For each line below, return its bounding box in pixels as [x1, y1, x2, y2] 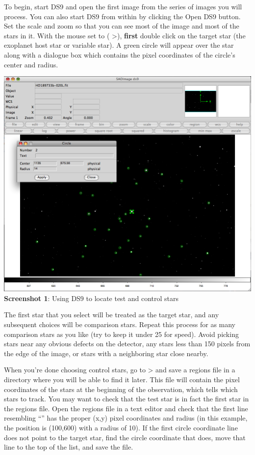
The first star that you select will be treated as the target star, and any [4, 309, 219, 320]
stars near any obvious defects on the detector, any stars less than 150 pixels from [4, 338, 251, 349]
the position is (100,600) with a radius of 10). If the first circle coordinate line [4, 423, 238, 432]
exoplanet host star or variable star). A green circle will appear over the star [4, 40, 234, 50]
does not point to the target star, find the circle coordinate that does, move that [4, 432, 246, 442]
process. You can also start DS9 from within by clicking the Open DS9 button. [4, 11, 241, 21]
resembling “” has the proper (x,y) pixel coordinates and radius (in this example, [4, 413, 248, 423]
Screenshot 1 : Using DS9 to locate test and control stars [4, 293, 179, 303]
